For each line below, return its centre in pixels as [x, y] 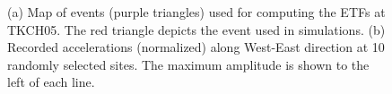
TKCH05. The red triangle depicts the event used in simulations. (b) [196, 29]
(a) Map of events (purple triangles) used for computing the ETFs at [196, 12]
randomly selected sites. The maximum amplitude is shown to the [188, 64]
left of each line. [51, 82]
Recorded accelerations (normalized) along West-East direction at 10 [196, 47]
